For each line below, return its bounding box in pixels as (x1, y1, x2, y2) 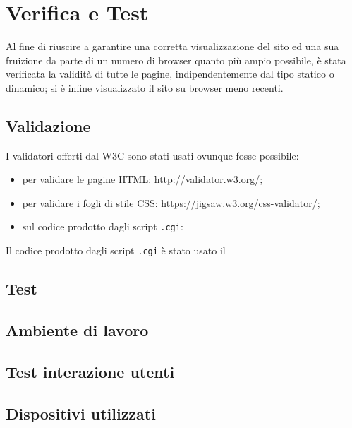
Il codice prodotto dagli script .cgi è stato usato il (6, 243, 226, 258)
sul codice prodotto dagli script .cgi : (22, 219, 183, 234)
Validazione (6, 114, 91, 136)
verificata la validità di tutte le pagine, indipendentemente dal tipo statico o (6, 66, 334, 81)
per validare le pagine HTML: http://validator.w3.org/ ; (22, 172, 263, 186)
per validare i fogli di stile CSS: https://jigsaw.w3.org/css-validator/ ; (22, 195, 320, 210)
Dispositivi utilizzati (6, 402, 156, 424)
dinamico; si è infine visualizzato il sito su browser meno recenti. (6, 80, 284, 95)
